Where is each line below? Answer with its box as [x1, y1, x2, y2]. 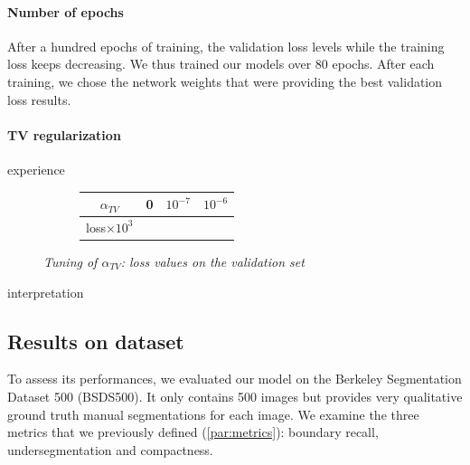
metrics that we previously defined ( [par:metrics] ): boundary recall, [7, 422, 379, 441]
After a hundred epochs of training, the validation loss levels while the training [7, 36, 445, 55]
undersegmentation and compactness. [7, 440, 213, 459]
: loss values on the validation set [120, 252, 305, 270]
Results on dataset [7, 327, 184, 355]
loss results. [7, 90, 71, 109]
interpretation [7, 282, 84, 301]
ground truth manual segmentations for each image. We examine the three [7, 404, 419, 423]
